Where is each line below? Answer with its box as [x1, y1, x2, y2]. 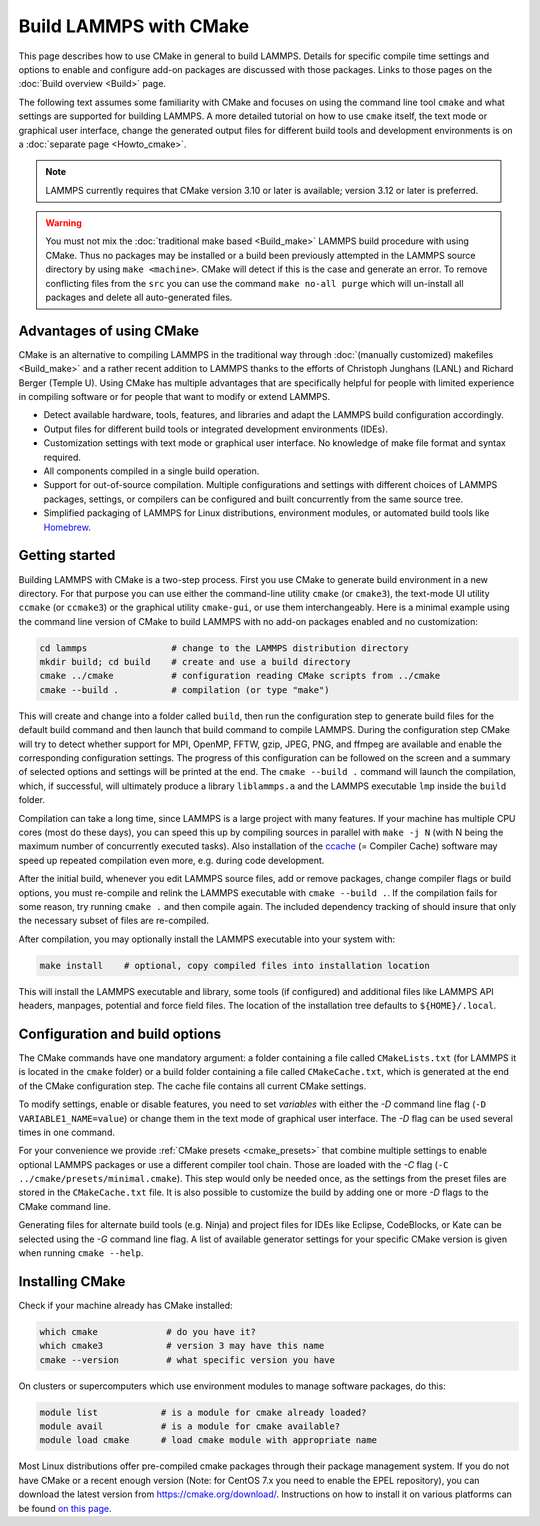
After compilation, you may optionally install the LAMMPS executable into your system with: [18, 933, 395, 945]
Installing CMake [18, 1273, 126, 1290]
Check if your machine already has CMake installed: [18, 1299, 234, 1311]
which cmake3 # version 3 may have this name [39, 1340, 325, 1352]
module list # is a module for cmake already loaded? [39, 1406, 367, 1418]
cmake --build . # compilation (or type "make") [39, 684, 330, 695]
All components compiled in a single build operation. [43, 465, 260, 477]
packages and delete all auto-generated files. [45, 291, 233, 304]
